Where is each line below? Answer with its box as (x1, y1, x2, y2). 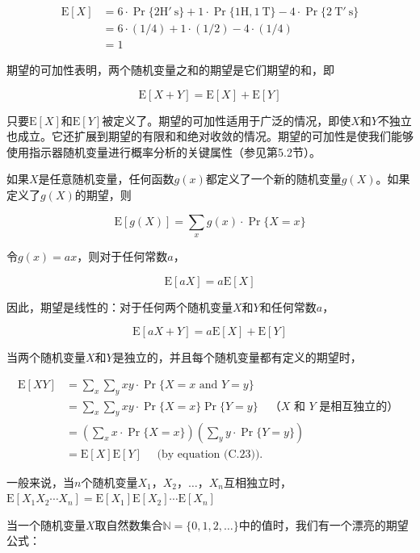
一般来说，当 (6, 473, 74, 490)
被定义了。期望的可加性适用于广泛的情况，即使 (102, 111, 351, 128)
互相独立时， (223, 473, 292, 490)
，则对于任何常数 (77, 248, 168, 265)
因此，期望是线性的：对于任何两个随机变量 (6, 298, 233, 315)
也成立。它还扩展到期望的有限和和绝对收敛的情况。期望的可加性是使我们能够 (6, 128, 414, 145)
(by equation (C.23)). (157, 448, 263, 460)
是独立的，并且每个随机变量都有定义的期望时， (112, 349, 362, 366)
